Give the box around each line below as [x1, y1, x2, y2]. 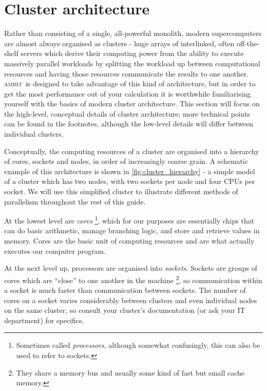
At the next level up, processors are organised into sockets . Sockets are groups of [4, 263, 257, 273]
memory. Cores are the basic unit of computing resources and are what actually [4, 235, 255, 246]
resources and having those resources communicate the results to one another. [4, 68, 249, 79]
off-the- [237, 38, 259, 48]
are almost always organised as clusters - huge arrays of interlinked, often [4, 38, 235, 48]
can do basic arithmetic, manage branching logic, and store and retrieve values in [4, 225, 260, 236]
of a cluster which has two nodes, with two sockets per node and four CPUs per [4, 176, 255, 187]
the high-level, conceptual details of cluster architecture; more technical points [4, 108, 251, 119]
